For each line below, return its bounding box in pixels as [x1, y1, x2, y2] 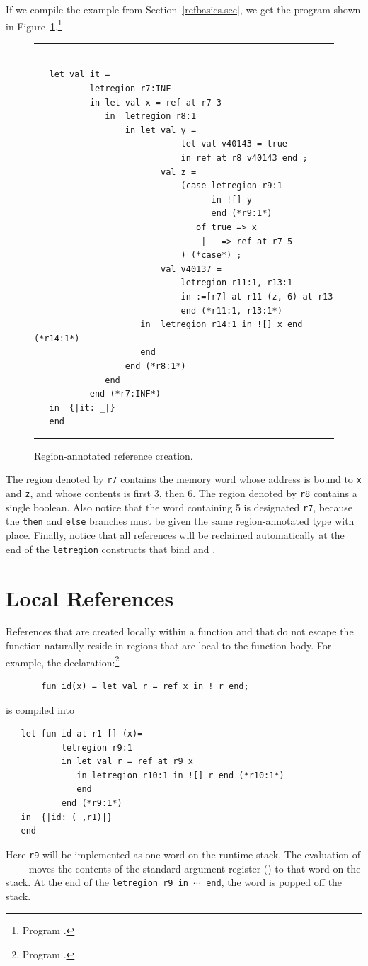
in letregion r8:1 [105, 111, 197, 122]
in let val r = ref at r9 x [61, 756, 193, 767]
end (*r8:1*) [125, 360, 186, 371]
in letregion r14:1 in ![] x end [140, 319, 303, 330]
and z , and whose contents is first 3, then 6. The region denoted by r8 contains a [6, 486, 357, 501]
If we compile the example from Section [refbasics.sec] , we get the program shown [6, 2, 361, 16]
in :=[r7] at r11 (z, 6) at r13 [180, 291, 333, 302]
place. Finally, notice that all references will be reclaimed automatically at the [6, 528, 345, 542]
